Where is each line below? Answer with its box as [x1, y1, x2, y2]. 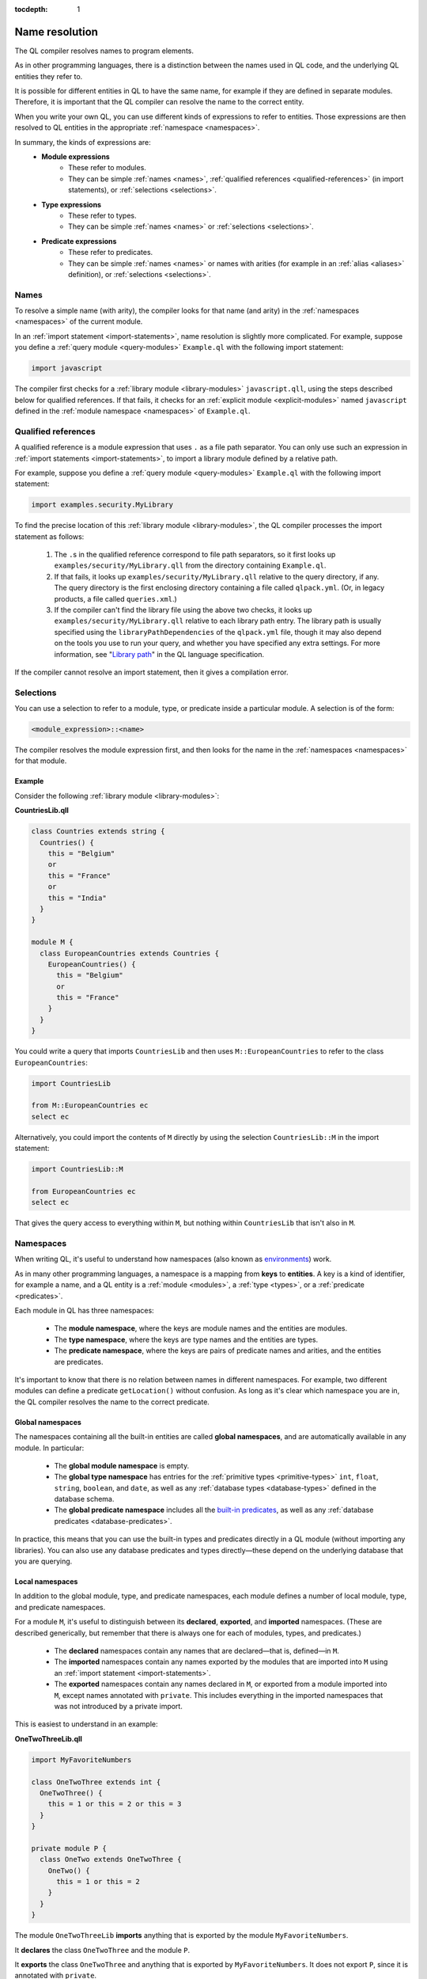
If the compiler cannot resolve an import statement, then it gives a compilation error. [14, 667, 289, 677]
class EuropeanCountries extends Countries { [40, 948, 219, 958]
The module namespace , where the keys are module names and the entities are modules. [54, 1324, 348, 1333]
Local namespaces [14, 1577, 78, 1586]
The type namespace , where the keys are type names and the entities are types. [54, 1335, 319, 1344]
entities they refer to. [14, 71, 83, 81]
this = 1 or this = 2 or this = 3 [47, 1799, 182, 1809]
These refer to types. [68, 211, 137, 220]
